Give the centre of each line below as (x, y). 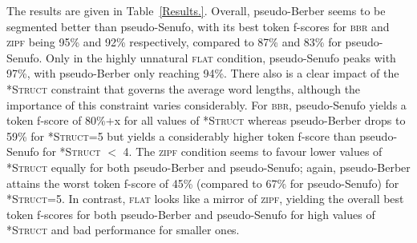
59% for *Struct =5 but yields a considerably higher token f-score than (181, 135)
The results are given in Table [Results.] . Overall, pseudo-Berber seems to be (196, 10)
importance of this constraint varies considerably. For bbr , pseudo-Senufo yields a (206, 104)
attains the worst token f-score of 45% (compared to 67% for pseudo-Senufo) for (203, 183)
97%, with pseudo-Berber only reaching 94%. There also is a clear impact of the (203, 73)
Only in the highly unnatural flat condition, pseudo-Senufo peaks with (221, 57)
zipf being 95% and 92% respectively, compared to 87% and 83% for (174, 42)
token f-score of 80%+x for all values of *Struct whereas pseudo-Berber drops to (206, 120)
